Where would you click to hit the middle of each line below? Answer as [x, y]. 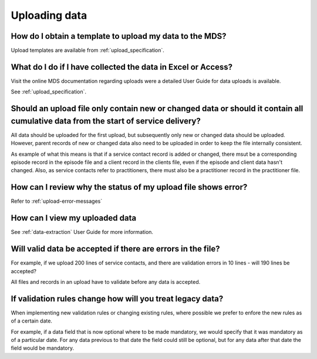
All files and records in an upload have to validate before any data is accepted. [106, 281]
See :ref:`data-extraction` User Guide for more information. [82, 232]
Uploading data [49, 15]
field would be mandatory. [43, 348]
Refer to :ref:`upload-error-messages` [57, 201]
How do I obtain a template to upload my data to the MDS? [119, 36]
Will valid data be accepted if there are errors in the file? [115, 249]
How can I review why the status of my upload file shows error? [129, 187]
